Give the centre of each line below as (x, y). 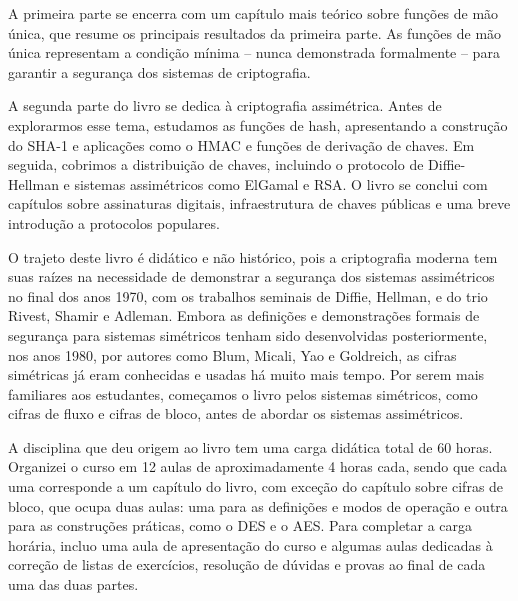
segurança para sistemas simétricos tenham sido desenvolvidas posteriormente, (248, 334)
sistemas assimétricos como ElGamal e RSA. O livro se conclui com (281, 183)
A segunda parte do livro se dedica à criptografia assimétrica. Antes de (225, 105)
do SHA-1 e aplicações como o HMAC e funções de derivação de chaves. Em (241, 144)
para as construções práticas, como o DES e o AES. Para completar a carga (240, 525)
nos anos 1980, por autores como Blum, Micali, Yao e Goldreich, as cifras (232, 354)
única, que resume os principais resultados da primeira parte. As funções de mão (255, 32)
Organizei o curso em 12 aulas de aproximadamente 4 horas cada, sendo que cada (257, 466)
